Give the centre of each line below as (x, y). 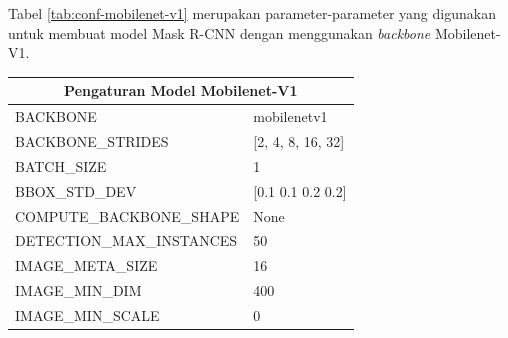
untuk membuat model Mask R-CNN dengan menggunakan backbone (219, 32)
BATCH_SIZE (61, 165)
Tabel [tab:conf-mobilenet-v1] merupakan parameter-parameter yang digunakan (252, 13)
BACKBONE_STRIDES (92, 140)
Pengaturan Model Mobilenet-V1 (181, 90)
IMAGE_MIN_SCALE (87, 314)
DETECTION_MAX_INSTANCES (126, 240)
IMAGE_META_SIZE (86, 265)
